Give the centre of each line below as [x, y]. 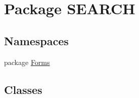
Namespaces [36, 40]
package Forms [27, 62]
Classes [23, 89]
